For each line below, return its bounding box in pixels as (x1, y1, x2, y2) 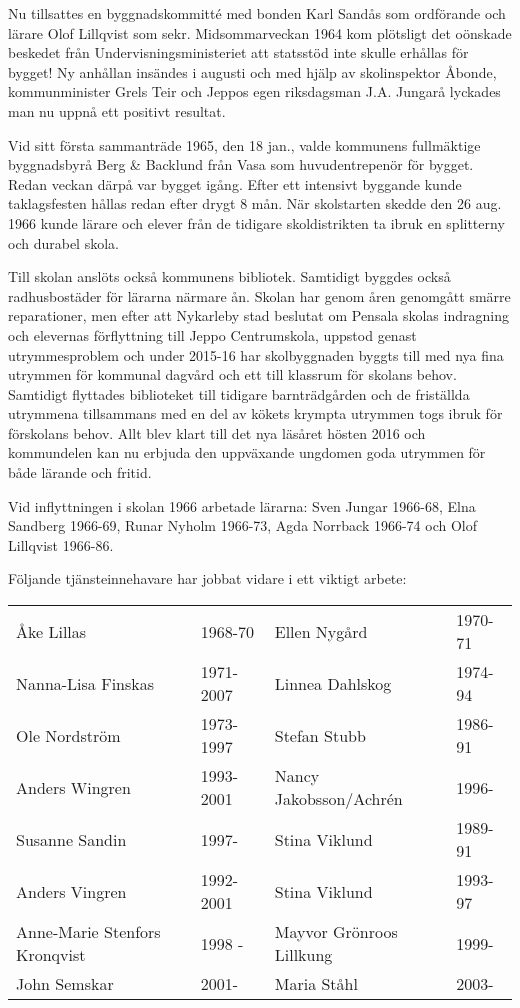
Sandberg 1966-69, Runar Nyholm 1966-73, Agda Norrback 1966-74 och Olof (8, 515, 477, 536)
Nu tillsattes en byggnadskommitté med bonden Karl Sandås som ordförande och (8, 3, 506, 23)
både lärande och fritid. (8, 462, 152, 483)
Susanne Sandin (16, 827, 127, 851)
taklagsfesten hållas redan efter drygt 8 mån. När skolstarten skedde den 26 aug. (8, 193, 502, 214)
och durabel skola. (8, 232, 119, 253)
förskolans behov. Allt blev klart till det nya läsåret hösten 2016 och (8, 422, 426, 443)
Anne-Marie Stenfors (16, 920, 161, 944)
